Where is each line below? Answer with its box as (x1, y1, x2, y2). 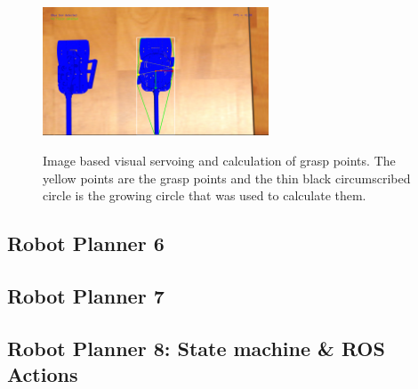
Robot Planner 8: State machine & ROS (7, 334, 385, 361)
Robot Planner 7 (7, 281, 165, 309)
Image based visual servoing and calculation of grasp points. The (43, 150, 396, 169)
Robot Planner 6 (7, 230, 165, 257)
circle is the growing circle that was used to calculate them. (43, 186, 366, 205)
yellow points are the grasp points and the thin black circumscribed (43, 168, 411, 187)
